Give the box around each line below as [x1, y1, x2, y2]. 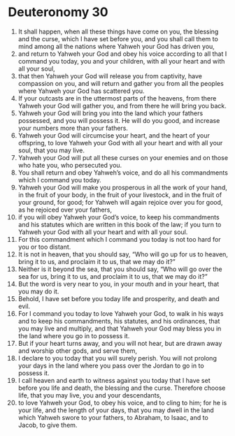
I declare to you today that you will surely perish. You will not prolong [17, 354, 218, 362]
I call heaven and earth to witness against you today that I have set [17, 376, 211, 384]
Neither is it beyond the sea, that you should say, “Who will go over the [17, 265, 222, 273]
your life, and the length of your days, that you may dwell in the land [17, 406, 214, 414]
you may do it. [17, 287, 59, 296]
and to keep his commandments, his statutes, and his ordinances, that [17, 317, 220, 325]
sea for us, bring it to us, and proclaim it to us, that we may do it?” [17, 272, 208, 280]
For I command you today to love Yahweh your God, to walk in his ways [17, 309, 224, 318]
